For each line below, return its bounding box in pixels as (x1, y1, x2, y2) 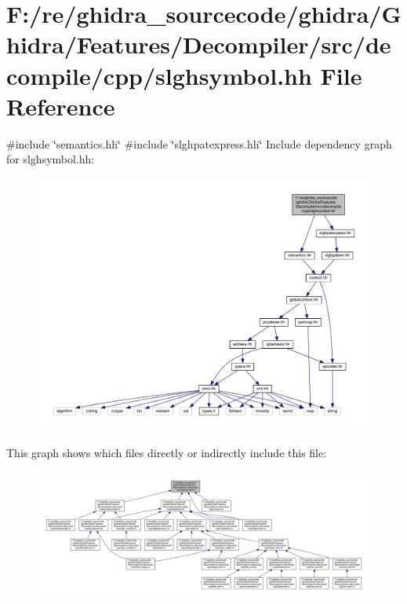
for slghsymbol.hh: (6, 151, 95, 167)
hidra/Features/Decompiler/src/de (6, 28, 391, 60)
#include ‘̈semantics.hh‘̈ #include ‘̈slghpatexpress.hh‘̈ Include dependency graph (6, 135, 392, 152)
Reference (6, 90, 115, 122)
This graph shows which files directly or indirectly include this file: (6, 445, 327, 461)
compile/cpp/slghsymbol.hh (6, 59, 312, 91)
